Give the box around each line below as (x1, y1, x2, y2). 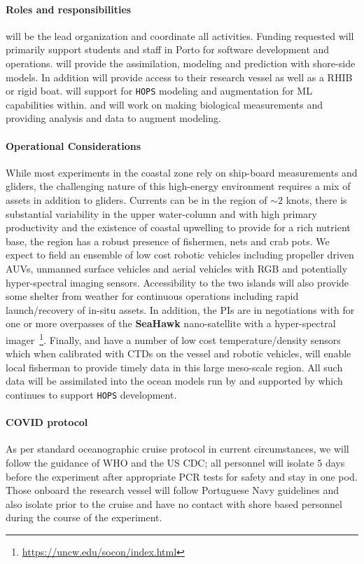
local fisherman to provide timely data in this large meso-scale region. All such (6, 359, 343, 374)
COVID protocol (6, 415, 88, 429)
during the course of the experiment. (6, 510, 162, 525)
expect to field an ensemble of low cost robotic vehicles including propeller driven (6, 247, 354, 262)
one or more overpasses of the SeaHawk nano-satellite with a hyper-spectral (6, 316, 336, 331)
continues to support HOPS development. (6, 387, 177, 401)
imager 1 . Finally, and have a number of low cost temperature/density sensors (6, 330, 341, 347)
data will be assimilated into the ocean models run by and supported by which (6, 373, 343, 388)
